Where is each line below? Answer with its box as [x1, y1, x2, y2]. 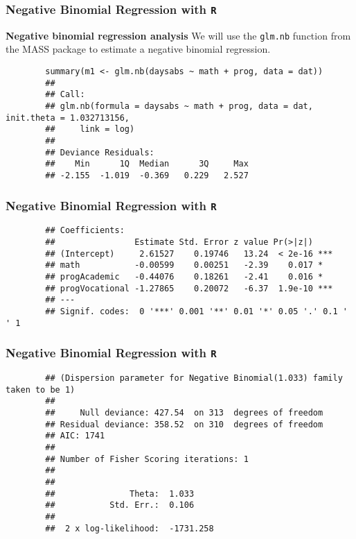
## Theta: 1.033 [45, 488, 195, 499]
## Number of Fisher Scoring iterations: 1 [45, 454, 249, 464]
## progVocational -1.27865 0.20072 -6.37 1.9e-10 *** [45, 283, 333, 293]
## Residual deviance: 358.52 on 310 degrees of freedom [45, 419, 323, 429]
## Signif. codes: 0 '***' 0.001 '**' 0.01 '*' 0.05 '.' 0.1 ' [45, 306, 348, 316]
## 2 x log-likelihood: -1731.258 [45, 523, 214, 533]
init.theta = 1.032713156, [6, 112, 130, 123]
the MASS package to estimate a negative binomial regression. [6, 42, 271, 56]
